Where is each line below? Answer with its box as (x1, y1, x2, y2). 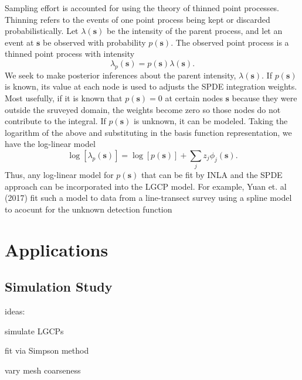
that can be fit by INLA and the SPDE (141, 169, 283, 181)
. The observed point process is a (171, 36, 289, 48)
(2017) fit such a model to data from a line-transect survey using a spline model (5, 191, 292, 204)
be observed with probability (43, 36, 146, 48)
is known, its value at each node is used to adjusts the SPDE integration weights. (5, 80, 297, 93)
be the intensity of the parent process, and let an (106, 25, 283, 37)
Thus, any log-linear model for (5, 169, 114, 181)
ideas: (5, 305, 25, 317)
